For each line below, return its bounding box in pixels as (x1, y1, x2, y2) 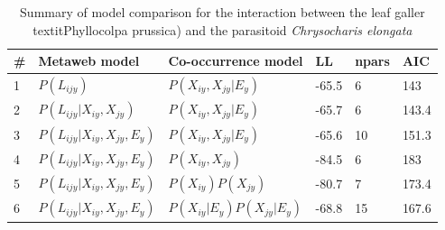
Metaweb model (38, 51, 140, 70)
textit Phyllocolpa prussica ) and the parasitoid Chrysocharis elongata (32, 20, 413, 39)
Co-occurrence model (168, 51, 303, 70)
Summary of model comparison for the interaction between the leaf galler (20, 3, 425, 21)
